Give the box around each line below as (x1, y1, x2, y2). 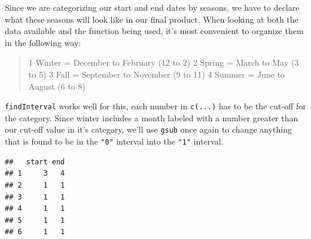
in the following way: (5, 36, 81, 48)
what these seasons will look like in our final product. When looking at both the (5, 13, 298, 25)
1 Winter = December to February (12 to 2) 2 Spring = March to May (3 (28, 56, 299, 69)
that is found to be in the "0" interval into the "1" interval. (5, 135, 224, 148)
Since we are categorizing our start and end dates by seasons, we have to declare (5, 1, 300, 13)
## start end (5, 157, 65, 166)
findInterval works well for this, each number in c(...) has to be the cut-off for (5, 100, 306, 112)
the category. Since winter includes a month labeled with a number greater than (5, 111, 298, 124)
